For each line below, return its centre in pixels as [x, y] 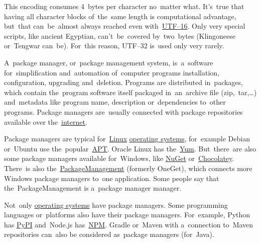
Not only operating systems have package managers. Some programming [116, 205]
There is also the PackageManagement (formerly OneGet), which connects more [128, 168]
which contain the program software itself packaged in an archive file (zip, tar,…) [131, 92]
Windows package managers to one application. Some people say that [112, 178]
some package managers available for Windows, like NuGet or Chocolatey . [119, 158]
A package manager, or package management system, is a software [109, 62]
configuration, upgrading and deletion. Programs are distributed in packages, [123, 82]
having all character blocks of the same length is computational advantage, [120, 16]
